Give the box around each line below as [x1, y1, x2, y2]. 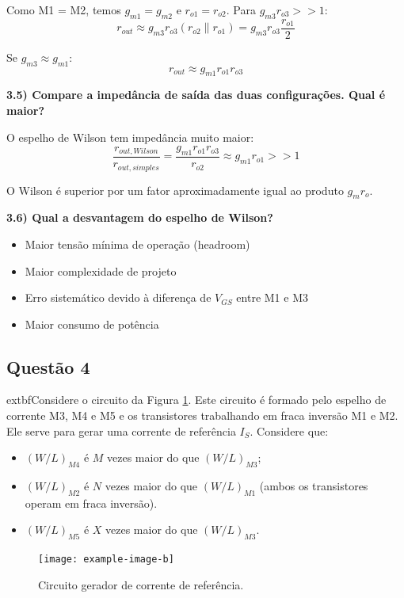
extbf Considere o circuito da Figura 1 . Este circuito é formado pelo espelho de [6, 391, 387, 408]
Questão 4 [6, 354, 90, 379]
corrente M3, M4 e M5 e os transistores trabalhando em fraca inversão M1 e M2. [6, 407, 398, 424]
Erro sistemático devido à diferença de [25, 289, 212, 306]
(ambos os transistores [259, 478, 368, 494]
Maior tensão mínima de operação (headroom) [25, 235, 250, 252]
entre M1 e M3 [236, 289, 309, 306]
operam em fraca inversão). [25, 494, 158, 511]
